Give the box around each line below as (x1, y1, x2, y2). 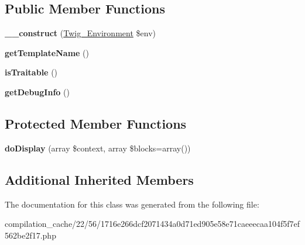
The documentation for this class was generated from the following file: (5, 198, 259, 210)
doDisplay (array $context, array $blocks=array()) (5, 142, 191, 154)
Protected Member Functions (5, 114, 187, 132)
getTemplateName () (5, 46, 89, 58)
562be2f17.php (5, 229, 56, 241)
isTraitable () (5, 66, 58, 78)
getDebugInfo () (5, 85, 70, 98)
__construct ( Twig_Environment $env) (5, 27, 156, 39)
